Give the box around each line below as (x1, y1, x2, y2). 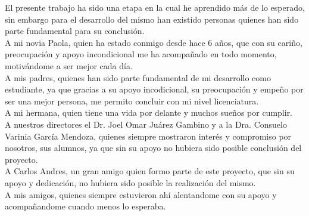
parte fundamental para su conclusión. (5, 24, 145, 37)
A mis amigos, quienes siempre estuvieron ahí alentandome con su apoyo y (5, 188, 277, 200)
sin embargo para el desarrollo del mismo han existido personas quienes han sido (5, 13, 299, 25)
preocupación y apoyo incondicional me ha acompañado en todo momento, (5, 48, 277, 60)
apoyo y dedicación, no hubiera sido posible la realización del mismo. (5, 176, 256, 189)
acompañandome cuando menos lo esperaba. (5, 200, 166, 212)
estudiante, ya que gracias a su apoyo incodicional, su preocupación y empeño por (5, 83, 304, 95)
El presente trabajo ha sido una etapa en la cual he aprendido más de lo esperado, (5, 1, 305, 13)
